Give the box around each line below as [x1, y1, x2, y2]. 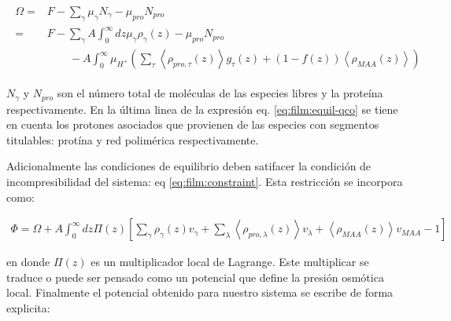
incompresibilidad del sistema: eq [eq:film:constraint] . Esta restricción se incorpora [6, 173, 403, 190]
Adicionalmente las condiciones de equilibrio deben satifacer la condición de [6, 158, 372, 174]
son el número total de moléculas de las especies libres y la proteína [57, 85, 383, 101]
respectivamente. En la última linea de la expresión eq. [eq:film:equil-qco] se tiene [6, 100, 398, 117]
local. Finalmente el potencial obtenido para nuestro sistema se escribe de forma [6, 284, 394, 301]
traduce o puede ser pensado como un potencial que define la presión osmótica [6, 268, 384, 285]
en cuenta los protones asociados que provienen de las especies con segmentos [6, 116, 379, 133]
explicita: [6, 300, 50, 316]
